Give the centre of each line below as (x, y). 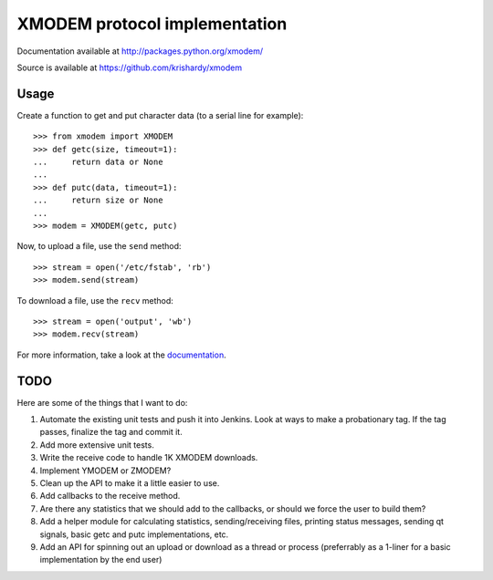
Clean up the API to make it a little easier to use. (130, 482)
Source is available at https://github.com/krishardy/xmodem (129, 67)
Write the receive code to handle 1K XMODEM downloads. (149, 458)
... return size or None (98, 200)
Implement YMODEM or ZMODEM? (105, 471)
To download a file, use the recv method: (95, 300)
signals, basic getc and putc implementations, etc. (134, 534)
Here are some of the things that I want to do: (102, 402)
